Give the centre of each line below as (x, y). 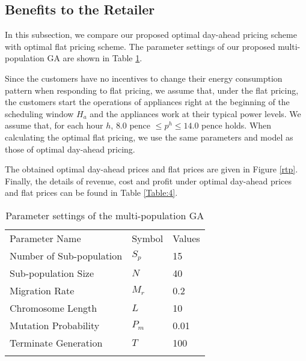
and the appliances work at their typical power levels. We (195, 113)
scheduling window (39, 113)
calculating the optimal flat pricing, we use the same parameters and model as (149, 137)
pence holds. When (237, 125)
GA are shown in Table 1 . (95, 58)
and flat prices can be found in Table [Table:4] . (91, 193)
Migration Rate (42, 290)
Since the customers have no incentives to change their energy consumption (144, 78)
